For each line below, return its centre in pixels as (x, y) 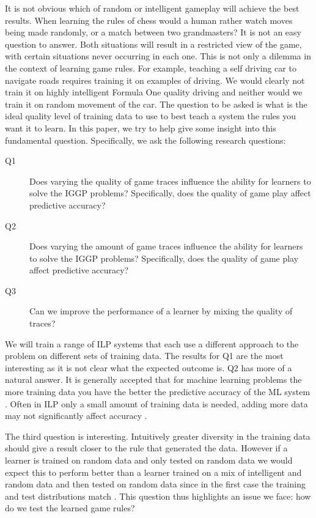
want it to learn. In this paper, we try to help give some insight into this (141, 128)
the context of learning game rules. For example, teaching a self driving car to (151, 68)
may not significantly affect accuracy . (76, 416)
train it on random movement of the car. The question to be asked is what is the (156, 104)
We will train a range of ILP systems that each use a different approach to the (152, 343)
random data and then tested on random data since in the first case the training (156, 484)
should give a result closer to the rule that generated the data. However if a (146, 448)
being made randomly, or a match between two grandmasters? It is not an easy (153, 32)
